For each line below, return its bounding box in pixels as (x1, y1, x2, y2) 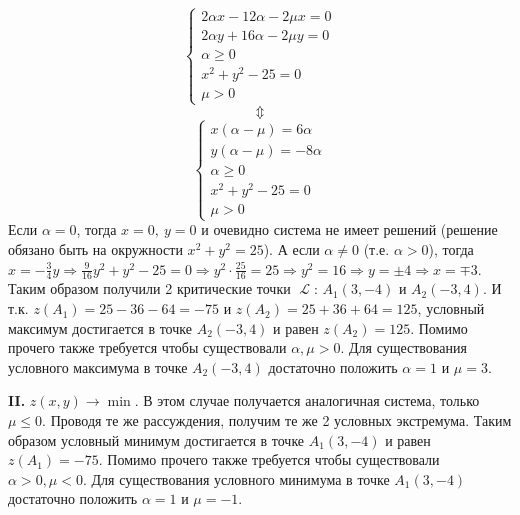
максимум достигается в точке (8, 317, 192, 338)
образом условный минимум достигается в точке (8, 429, 305, 450)
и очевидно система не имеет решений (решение (201, 219, 498, 240)
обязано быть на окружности (8, 239, 183, 260)
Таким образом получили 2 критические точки (8, 278, 291, 299)
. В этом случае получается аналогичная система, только (134, 390, 480, 411)
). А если (263, 239, 320, 260)
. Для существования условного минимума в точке (82, 468, 390, 489)
